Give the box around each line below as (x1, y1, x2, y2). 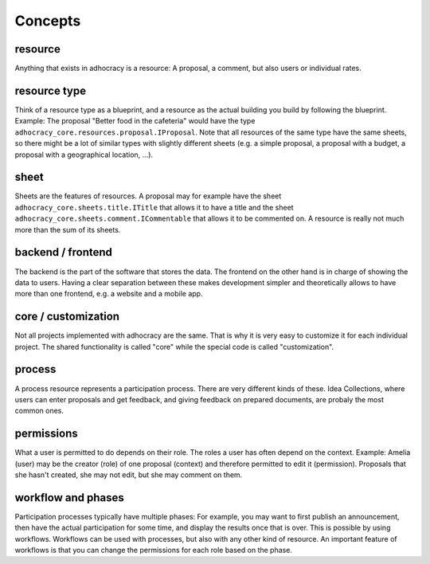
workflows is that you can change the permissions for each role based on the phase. (14, 546, 292, 555)
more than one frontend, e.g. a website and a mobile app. (14, 289, 203, 299)
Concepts (14, 12, 81, 29)
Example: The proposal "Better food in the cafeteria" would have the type (14, 116, 256, 126)
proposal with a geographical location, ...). (14, 150, 154, 159)
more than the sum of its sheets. (14, 225, 121, 234)
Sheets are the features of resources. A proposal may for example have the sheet (14, 191, 282, 201)
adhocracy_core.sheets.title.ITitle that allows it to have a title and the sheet (14, 202, 294, 212)
